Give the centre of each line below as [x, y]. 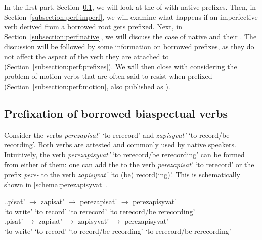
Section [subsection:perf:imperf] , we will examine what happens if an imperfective [131, 16]
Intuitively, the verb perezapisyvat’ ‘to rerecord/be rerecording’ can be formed [124, 154]
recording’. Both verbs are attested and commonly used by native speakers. [120, 145]
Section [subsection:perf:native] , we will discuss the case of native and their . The [130, 36]
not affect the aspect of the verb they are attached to [86, 56]
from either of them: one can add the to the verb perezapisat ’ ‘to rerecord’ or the [129, 164]
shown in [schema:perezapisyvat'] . [56, 184]
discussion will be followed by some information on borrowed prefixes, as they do [129, 46]
